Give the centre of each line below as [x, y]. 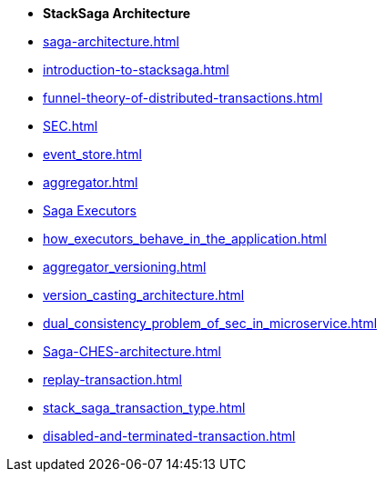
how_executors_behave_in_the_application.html [185, 239]
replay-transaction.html [112, 379]
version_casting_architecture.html [144, 295]
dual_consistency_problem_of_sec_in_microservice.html [210, 323]
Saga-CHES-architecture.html [132, 351]
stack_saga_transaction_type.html [144, 408]
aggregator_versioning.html [125, 267]
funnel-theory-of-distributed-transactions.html [183, 98]
